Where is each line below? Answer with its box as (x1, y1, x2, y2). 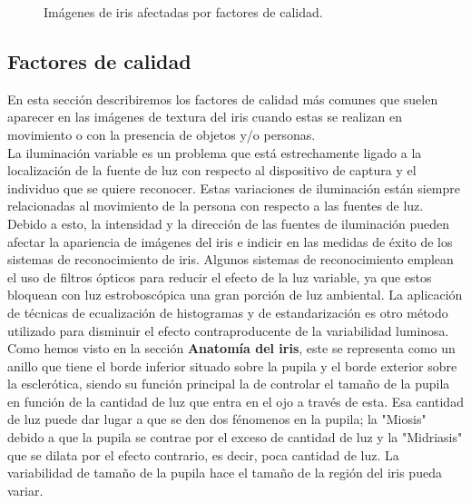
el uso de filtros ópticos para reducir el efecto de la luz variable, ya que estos (7, 267, 432, 286)
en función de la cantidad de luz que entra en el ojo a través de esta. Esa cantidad (7, 391, 464, 410)
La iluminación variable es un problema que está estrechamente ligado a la (7, 143, 422, 162)
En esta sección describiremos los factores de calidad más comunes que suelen (7, 89, 438, 108)
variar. (7, 480, 44, 499)
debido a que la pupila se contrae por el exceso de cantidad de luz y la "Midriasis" (7, 428, 463, 447)
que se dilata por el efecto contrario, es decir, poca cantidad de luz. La (7, 445, 399, 464)
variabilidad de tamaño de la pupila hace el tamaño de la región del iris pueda (7, 463, 442, 482)
